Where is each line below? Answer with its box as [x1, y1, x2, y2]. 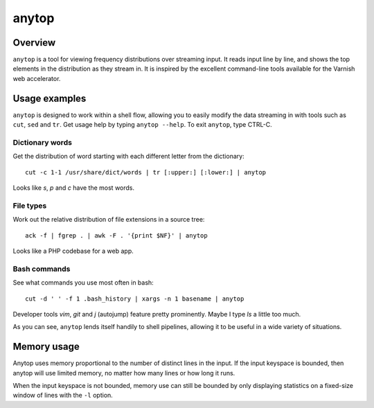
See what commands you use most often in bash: [12, 278, 154, 287]
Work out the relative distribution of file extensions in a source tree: [12, 215, 205, 224]
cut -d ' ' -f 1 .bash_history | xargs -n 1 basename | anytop [25, 294, 244, 303]
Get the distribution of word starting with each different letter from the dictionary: [12, 152, 245, 161]
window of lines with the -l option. [12, 391, 114, 400]
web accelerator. [12, 74, 61, 82]
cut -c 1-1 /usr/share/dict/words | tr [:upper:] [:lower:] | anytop [25, 168, 267, 176]
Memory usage [12, 341, 80, 353]
